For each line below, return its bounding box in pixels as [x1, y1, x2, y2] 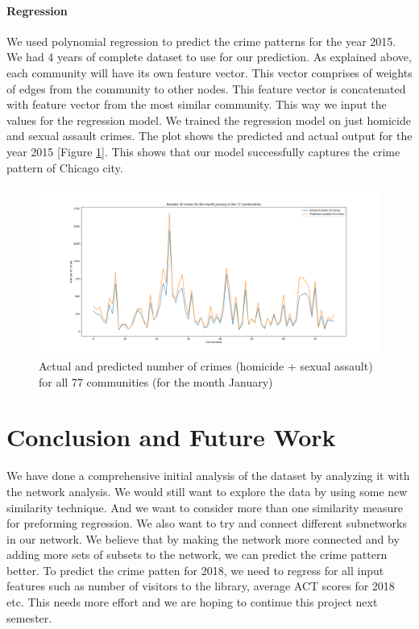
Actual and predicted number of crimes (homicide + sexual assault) [39, 358, 373, 374]
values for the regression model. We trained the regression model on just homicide [6, 111, 411, 128]
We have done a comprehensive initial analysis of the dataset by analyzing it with [6, 467, 410, 484]
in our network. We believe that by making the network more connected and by [6, 530, 400, 547]
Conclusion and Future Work [6, 420, 336, 453]
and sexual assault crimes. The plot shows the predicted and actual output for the [6, 127, 413, 144]
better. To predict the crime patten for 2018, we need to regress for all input [6, 561, 384, 578]
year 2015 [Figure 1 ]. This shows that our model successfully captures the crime [6, 143, 400, 159]
